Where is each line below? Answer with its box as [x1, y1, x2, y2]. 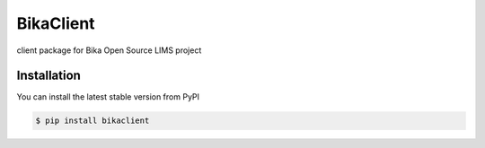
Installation [16, 68, 81, 83]
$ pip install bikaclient [35, 116, 150, 126]
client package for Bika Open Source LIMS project [16, 45, 202, 56]
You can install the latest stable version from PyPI [16, 91, 200, 102]
